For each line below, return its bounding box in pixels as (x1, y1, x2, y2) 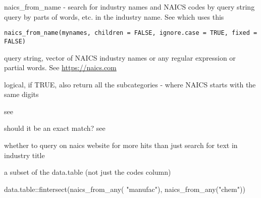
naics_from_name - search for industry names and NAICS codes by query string (4, 2, 255, 12)
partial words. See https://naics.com (4, 62, 117, 73)
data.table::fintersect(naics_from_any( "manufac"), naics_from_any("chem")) (4, 183, 245, 194)
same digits (4, 89, 39, 100)
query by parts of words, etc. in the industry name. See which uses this (4, 11, 224, 22)
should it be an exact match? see (4, 123, 106, 133)
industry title (4, 150, 45, 160)
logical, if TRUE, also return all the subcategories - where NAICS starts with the (4, 79, 256, 89)
